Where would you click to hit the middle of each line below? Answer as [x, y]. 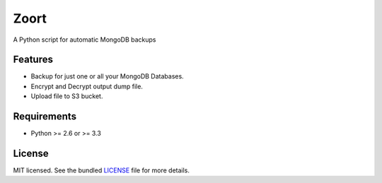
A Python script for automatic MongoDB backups [85, 40]
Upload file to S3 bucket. [67, 96]
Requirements [45, 117]
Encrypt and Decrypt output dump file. [87, 86]
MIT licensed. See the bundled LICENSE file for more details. [102, 170]
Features [33, 60]
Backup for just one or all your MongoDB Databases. [107, 76]
